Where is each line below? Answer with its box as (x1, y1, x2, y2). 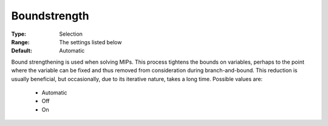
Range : (11, 38, 30, 45)
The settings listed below (59, 38, 122, 45)
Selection (59, 30, 83, 38)
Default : (11, 47, 33, 55)
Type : (11, 30, 27, 38)
